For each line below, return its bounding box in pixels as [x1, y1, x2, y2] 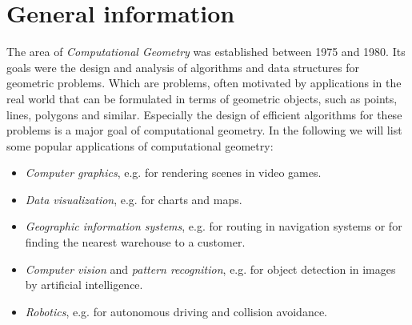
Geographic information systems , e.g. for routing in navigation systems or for [25, 218, 402, 235]
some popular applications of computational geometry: [6, 137, 274, 154]
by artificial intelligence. [25, 276, 143, 293]
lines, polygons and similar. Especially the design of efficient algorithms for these [6, 106, 402, 122]
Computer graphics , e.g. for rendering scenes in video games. [25, 164, 322, 181]
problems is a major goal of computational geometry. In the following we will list [6, 122, 402, 138]
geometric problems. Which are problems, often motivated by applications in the [6, 74, 402, 91]
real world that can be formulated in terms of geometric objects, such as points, [6, 90, 398, 106]
